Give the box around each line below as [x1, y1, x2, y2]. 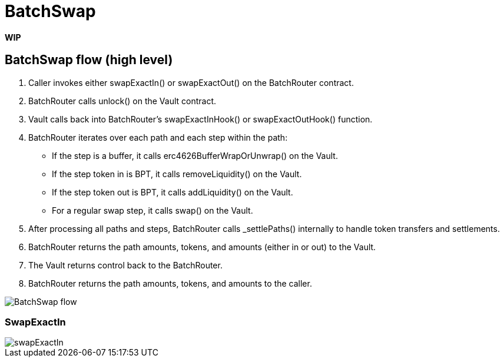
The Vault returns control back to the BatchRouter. [28, 260, 223, 270]
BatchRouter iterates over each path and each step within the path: [28, 132, 288, 142]
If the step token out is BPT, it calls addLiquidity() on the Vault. [52, 187, 293, 197]
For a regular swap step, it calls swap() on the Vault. [52, 205, 253, 215]
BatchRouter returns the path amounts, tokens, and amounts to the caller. [28, 278, 312, 288]
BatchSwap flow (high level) [5, 52, 173, 68]
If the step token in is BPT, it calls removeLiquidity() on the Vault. [52, 168, 302, 179]
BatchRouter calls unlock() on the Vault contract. [28, 95, 217, 106]
